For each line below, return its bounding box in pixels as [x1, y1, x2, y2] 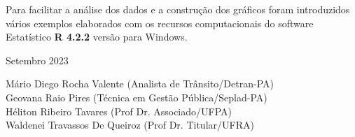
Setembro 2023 [6, 52, 69, 67]
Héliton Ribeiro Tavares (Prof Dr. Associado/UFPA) [6, 103, 232, 118]
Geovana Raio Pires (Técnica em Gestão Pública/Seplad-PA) [6, 89, 267, 104]
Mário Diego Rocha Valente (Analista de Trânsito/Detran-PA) [6, 76, 274, 91]
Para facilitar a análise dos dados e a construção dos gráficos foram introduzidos [6, 2, 350, 16]
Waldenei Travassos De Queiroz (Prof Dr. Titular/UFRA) [6, 117, 254, 132]
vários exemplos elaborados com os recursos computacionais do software [6, 15, 314, 30]
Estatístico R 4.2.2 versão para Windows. [6, 29, 188, 44]
